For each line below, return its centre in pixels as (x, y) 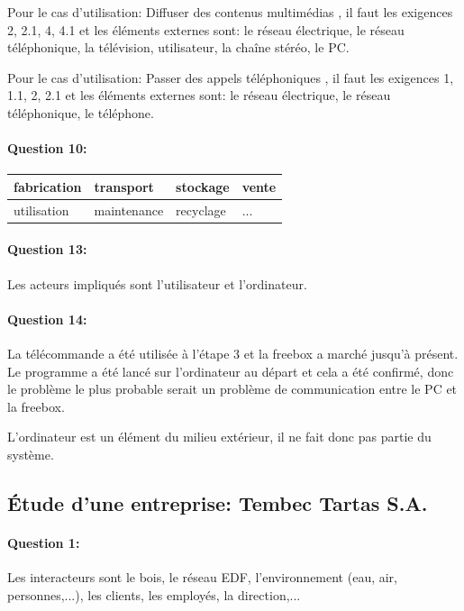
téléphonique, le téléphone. (81, 112)
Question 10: (47, 148)
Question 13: (47, 249)
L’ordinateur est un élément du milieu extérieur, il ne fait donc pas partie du (219, 437)
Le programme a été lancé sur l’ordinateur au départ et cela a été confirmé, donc (231, 371)
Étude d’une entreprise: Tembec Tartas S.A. (218, 502)
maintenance (129, 210)
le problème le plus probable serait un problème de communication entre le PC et (232, 389)
